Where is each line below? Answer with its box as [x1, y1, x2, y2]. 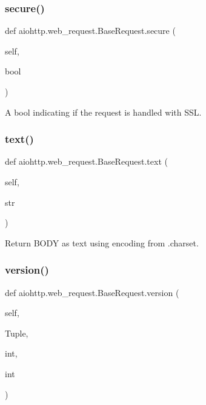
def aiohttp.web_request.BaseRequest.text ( [5, 155, 168, 168]
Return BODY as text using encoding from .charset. [5, 236, 199, 249]
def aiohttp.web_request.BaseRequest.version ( [5, 286, 179, 298]
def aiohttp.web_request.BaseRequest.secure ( [5, 24, 176, 37]
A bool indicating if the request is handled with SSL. [5, 105, 202, 118]
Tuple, [5, 326, 28, 339]
